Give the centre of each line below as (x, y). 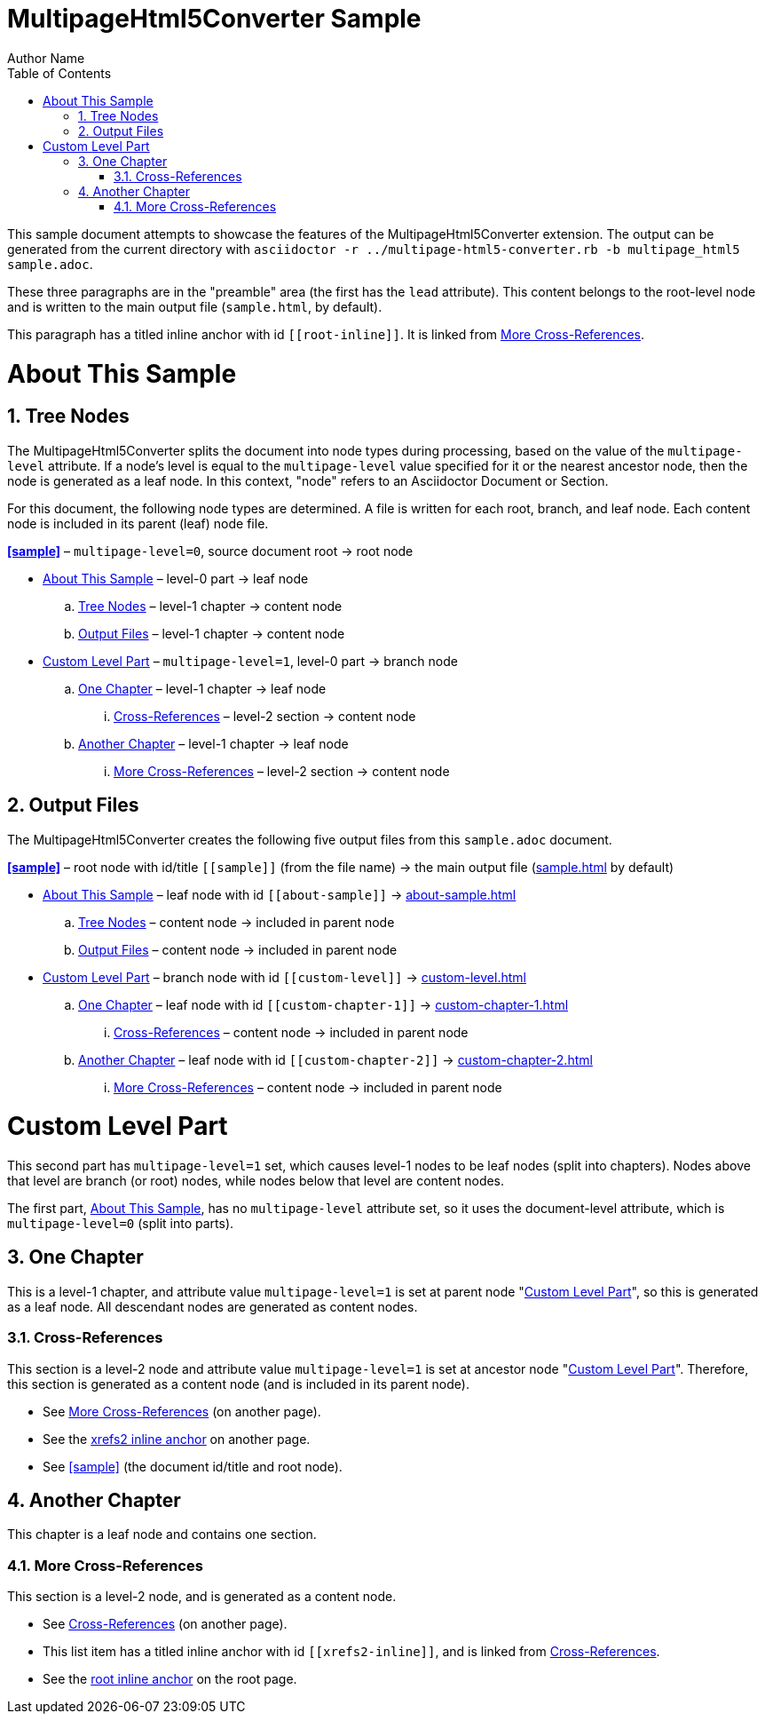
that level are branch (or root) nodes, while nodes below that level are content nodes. (256, 1181)
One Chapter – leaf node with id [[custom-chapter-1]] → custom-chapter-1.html (323, 1004)
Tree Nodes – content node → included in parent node (237, 922)
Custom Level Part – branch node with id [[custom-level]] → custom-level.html (284, 977)
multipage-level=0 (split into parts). (121, 1224)
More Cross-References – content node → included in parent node (308, 1087)
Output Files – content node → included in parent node (238, 949)
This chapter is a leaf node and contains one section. (162, 1535)
